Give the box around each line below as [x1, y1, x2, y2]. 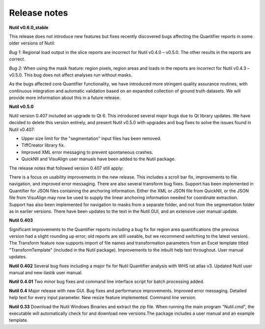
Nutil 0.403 [9, 217, 33, 223]
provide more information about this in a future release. [9, 95, 121, 101]
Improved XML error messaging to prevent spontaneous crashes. [21, 149, 153, 155]
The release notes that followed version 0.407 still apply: [9, 165, 124, 171]
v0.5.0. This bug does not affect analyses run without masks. [9, 72, 132, 78]
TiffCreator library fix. [21, 142, 65, 148]
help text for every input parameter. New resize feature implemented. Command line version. [9, 295, 196, 301]
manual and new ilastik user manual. [9, 270, 83, 276]
